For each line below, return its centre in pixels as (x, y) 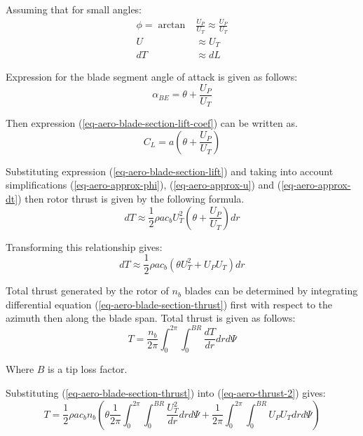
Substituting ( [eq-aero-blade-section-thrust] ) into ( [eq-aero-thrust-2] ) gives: (166, 392)
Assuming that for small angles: (74, 9)
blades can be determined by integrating (271, 291)
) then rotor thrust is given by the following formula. (131, 198)
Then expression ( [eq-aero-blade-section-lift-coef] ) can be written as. (152, 123)
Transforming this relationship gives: (84, 246)
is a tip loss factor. (88, 369)
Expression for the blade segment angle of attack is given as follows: (152, 77)
